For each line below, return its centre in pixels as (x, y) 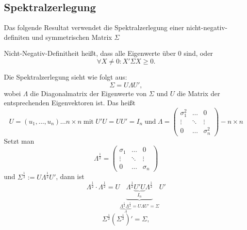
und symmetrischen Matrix (72, 37)
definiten (17, 37)
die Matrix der (198, 93)
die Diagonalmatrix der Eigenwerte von (89, 93)
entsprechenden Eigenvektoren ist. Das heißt (70, 103)
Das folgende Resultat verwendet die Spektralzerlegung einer (94, 27)
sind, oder (198, 53)
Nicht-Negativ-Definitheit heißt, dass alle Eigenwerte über (90, 53)
